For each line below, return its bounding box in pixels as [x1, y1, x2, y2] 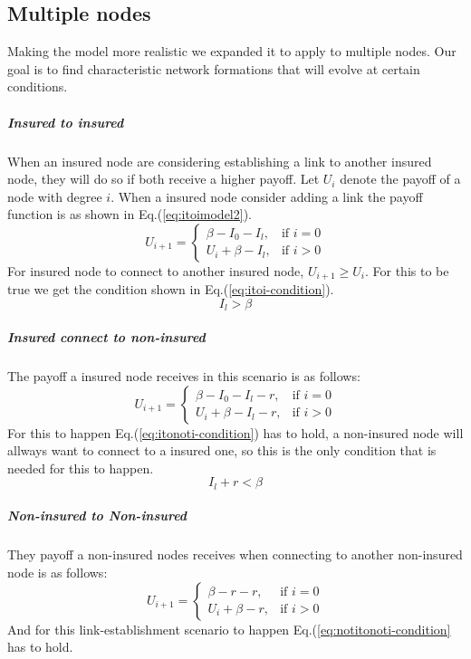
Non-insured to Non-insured [7, 506, 187, 525]
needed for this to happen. [7, 458, 154, 477]
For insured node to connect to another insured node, [7, 261, 304, 280]
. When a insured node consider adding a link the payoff [111, 186, 423, 205]
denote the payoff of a [340, 169, 461, 188]
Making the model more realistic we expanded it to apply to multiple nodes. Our [7, 42, 457, 61]
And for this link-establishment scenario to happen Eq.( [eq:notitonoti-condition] [7, 619, 451, 638]
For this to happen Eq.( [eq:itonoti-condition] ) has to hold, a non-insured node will [7, 423, 464, 442]
